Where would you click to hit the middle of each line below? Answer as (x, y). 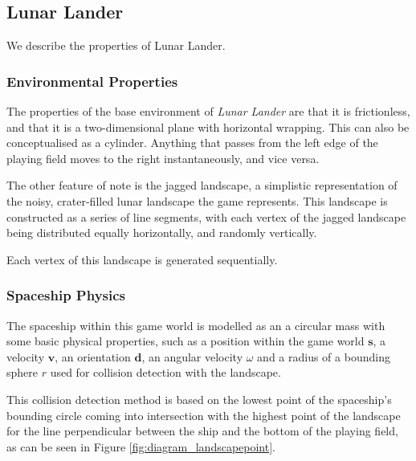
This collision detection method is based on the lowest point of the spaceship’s (199, 399)
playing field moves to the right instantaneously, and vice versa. (163, 158)
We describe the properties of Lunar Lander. (116, 45)
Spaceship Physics (66, 295)
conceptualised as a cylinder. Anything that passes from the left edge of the (192, 143)
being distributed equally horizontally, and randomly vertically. (162, 233)
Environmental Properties (92, 81)
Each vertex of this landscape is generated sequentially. (142, 259)
